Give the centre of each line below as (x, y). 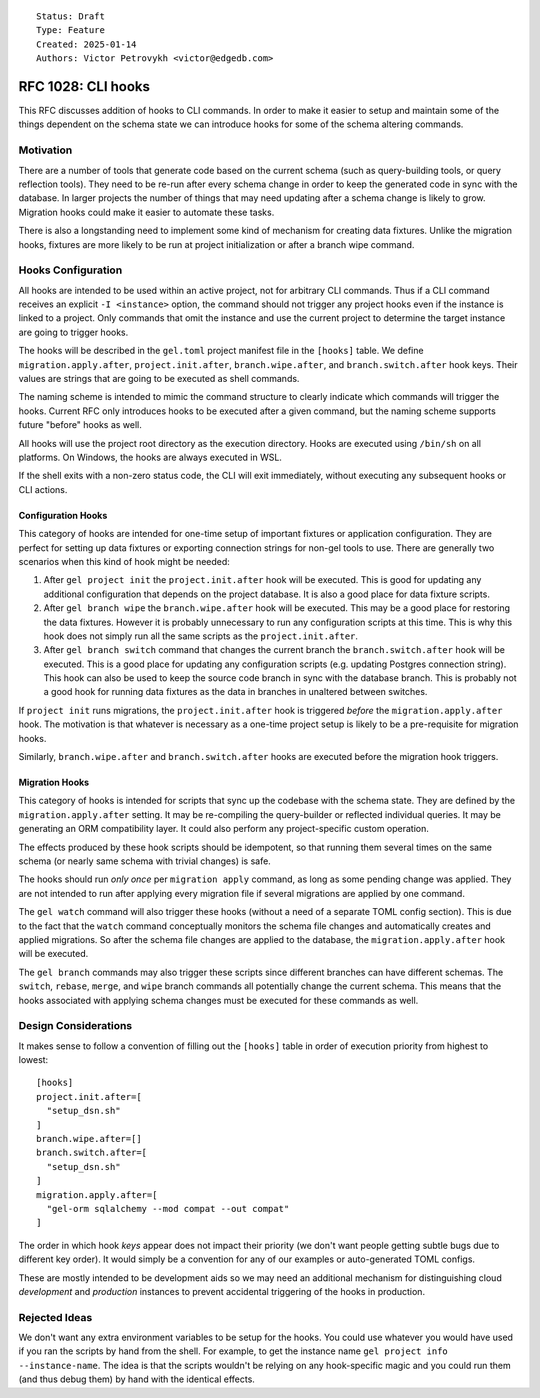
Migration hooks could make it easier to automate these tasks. (146, 212)
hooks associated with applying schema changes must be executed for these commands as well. (218, 1000)
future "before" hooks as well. (80, 425)
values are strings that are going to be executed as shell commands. (159, 379)
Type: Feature (70, 30)
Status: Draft (70, 16)
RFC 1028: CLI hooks (84, 86)
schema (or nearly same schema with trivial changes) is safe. (145, 861)
